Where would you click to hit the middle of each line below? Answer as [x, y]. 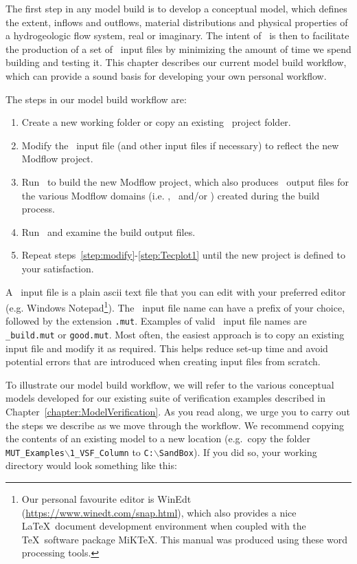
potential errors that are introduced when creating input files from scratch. [163, 361]
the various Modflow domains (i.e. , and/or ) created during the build [171, 195]
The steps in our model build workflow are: [96, 99]
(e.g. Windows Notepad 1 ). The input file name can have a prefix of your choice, [175, 306]
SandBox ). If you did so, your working [238, 452]
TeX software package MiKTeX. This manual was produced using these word [184, 539]
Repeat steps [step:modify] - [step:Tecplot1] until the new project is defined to [183, 255]
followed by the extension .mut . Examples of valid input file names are [156, 321]
